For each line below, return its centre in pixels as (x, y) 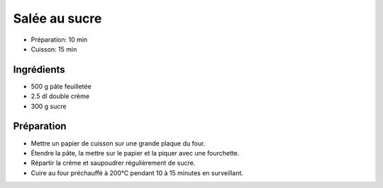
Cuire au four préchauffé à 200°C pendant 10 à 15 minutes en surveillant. (137, 172)
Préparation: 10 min (59, 40)
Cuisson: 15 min (54, 49)
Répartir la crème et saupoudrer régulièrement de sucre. (113, 163)
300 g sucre (49, 106)
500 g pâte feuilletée (61, 86)
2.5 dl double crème (60, 96)
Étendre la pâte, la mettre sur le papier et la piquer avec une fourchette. (135, 153)
